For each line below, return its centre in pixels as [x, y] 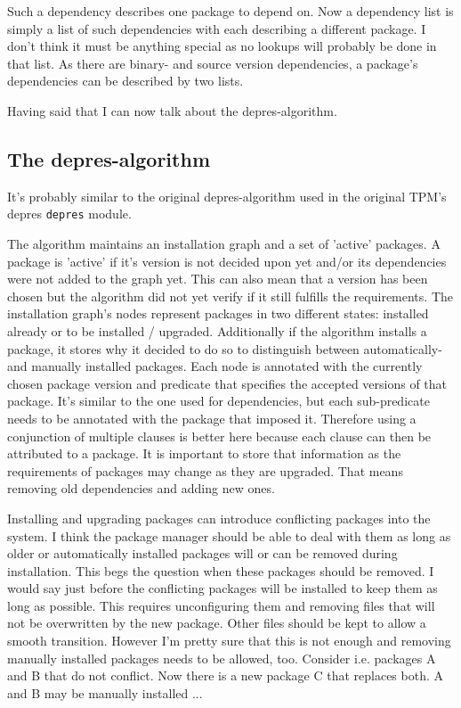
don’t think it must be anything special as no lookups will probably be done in [222, 46]
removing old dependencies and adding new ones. [141, 488]
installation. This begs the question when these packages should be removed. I [221, 570]
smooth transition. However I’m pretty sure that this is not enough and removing [229, 641]
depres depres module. [69, 214]
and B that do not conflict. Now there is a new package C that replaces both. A [225, 675]
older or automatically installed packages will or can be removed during [202, 553]
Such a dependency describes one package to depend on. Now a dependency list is [230, 11]
